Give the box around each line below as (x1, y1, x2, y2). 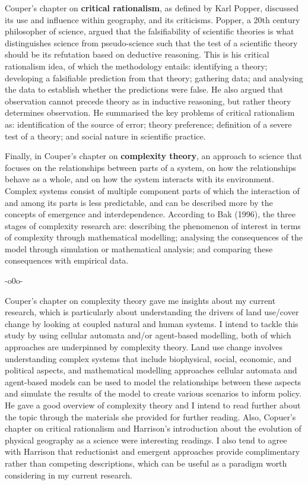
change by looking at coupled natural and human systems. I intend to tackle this (5, 317, 299, 329)
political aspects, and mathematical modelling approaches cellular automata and (5, 364, 297, 376)
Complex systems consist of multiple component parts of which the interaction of (5, 184, 300, 196)
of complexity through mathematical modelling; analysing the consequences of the (5, 231, 303, 243)
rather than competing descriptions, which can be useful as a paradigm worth (5, 457, 287, 469)
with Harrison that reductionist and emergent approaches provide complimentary (5, 445, 300, 458)
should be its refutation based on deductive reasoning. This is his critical (5, 48, 269, 61)
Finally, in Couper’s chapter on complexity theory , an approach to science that (5, 150, 302, 162)
